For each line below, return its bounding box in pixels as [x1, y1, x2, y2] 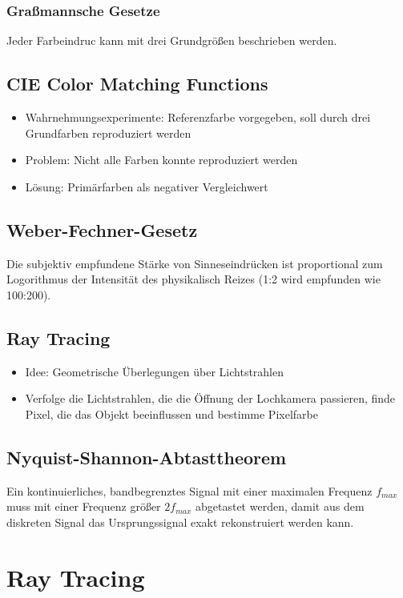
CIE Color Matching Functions [6, 71, 268, 96]
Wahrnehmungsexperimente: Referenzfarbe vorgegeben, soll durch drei [25, 109, 371, 126]
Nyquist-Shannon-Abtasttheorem [6, 444, 287, 469]
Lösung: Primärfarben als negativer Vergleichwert [25, 178, 268, 195]
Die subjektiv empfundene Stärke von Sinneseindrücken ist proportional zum [6, 255, 383, 271]
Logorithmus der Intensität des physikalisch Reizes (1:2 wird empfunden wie [6, 271, 381, 287]
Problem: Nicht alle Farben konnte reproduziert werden [25, 151, 298, 168]
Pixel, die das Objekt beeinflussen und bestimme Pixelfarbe [25, 405, 318, 422]
